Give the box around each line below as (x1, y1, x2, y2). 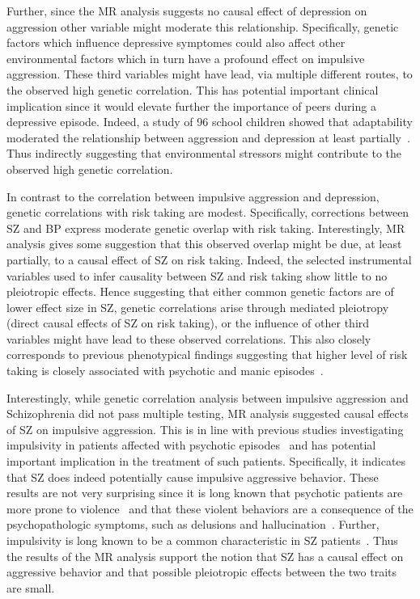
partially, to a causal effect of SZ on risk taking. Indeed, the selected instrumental (6, 251, 412, 268)
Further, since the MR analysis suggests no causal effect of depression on (6, 2, 367, 19)
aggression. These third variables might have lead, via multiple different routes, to (6, 65, 413, 82)
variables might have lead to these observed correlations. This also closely (6, 330, 371, 347)
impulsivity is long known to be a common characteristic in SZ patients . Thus (6, 532, 398, 548)
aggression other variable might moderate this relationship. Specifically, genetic (6, 18, 399, 35)
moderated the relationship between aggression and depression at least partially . (6, 129, 410, 146)
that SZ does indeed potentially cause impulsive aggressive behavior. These (6, 468, 379, 485)
